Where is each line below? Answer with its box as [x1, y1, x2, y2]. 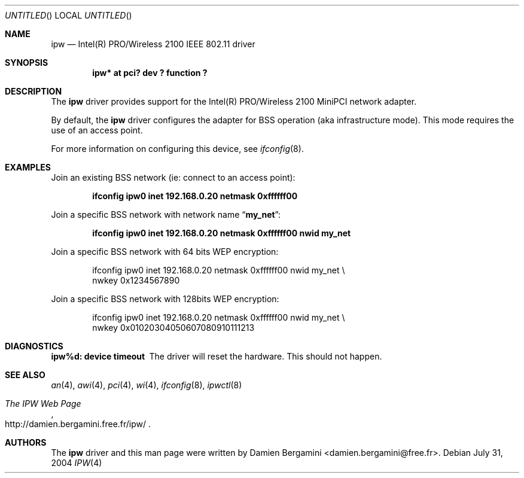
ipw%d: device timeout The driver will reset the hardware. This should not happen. [51, 351, 382, 361]
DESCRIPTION [5, 86, 62, 96]
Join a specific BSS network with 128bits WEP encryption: [51, 294, 279, 304]
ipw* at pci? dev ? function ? [92, 68, 208, 78]
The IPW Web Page [5, 398, 81, 409]
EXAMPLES [5, 162, 51, 172]
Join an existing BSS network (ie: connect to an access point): [51, 172, 295, 182]
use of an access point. [51, 125, 143, 135]
